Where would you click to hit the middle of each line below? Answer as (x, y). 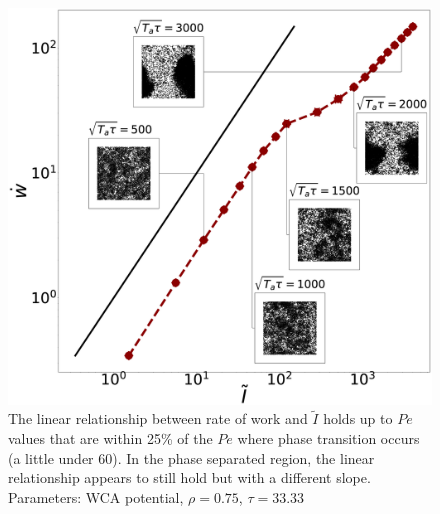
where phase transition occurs (328, 438)
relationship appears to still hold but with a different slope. (189, 477)
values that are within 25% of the (110, 438)
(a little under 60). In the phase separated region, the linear (191, 457)
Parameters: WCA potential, (96, 496)
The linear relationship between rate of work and (158, 418)
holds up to (358, 418)
